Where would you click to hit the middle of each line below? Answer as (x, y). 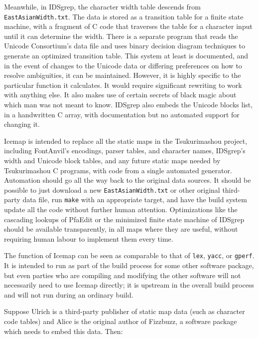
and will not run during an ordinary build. (69, 294)
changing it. (22, 124)
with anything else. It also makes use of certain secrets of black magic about (120, 95)
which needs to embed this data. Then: (64, 331)
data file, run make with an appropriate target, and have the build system (135, 199)
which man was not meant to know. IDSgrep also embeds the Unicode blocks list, (129, 104)
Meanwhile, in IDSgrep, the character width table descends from (102, 6)
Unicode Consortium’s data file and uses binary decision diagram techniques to (125, 46)
